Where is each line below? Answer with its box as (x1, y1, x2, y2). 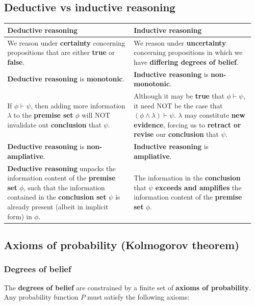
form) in (7, 211, 32, 221)
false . (7, 56, 25, 67)
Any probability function (4, 292, 78, 302)
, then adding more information (30, 100, 126, 110)
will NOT (81, 110, 110, 120)
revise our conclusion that (133, 129, 219, 139)
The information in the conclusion (133, 173, 241, 183)
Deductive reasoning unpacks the (7, 163, 116, 173)
